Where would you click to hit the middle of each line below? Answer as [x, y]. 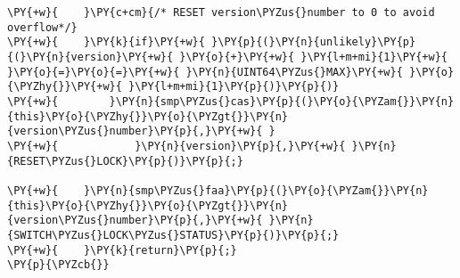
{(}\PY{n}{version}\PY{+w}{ [90, 57]
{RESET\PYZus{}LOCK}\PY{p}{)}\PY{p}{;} [125, 161]
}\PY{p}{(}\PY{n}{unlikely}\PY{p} [314, 42]
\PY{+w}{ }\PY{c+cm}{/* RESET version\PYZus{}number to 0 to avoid [221, 12]
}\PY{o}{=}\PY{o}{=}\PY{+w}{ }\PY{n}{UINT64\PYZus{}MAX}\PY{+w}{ [205, 72]
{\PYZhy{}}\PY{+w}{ [65, 87]
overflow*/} [42, 27]
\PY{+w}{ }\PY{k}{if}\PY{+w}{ [106, 42]
